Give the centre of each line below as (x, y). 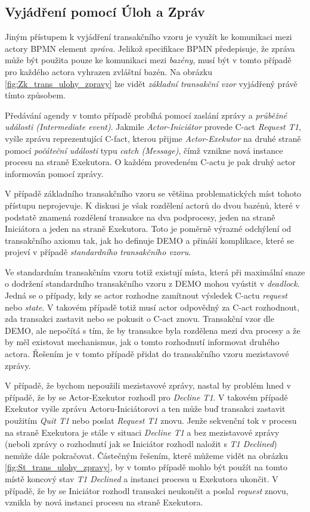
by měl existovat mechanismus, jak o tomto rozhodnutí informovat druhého (142, 342)
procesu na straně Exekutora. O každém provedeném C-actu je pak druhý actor (150, 162)
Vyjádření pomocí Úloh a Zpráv (105, 12)
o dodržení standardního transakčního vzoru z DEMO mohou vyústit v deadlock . (152, 283)
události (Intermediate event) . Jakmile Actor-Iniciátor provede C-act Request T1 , (153, 127)
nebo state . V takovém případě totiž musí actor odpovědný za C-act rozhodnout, (152, 307)
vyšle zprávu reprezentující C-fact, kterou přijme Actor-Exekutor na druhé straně (153, 138)
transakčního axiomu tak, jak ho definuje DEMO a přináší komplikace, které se (149, 240)
